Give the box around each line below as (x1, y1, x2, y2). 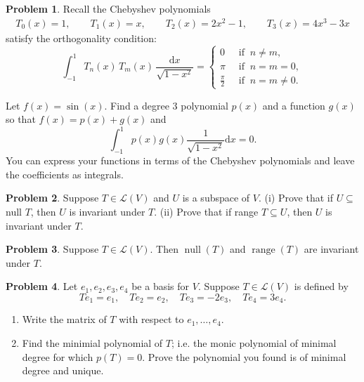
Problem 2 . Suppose (6, 190, 99, 205)
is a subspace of (182, 190, 250, 205)
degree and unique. (22, 363, 104, 378)
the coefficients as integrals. (6, 166, 124, 181)
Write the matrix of (22, 312, 107, 327)
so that (6, 112, 36, 126)
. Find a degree (104, 98, 169, 112)
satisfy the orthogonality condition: (6, 30, 157, 45)
